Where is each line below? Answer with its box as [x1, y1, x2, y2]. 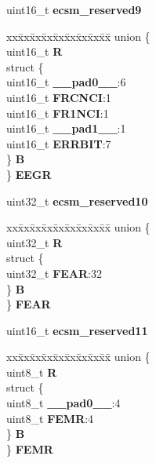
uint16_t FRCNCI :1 [6, 89, 111, 105]
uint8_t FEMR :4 [6, 410, 94, 426]
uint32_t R [6, 234, 63, 250]
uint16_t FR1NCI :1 [6, 104, 109, 121]
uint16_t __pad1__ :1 [6, 120, 126, 137]
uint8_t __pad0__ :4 [6, 395, 121, 411]
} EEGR [6, 166, 52, 182]
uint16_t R [6, 43, 63, 60]
